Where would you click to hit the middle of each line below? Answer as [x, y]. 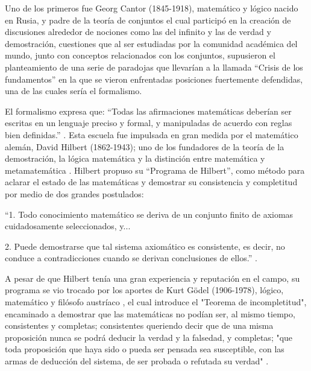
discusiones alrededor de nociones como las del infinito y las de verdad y [138, 32]
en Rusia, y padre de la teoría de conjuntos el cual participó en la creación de [148, 20]
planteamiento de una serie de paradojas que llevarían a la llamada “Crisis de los [154, 67]
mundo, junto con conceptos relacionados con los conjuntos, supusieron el [140, 55]
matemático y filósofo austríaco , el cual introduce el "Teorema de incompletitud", [156, 302]
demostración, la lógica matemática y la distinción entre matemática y [135, 158]
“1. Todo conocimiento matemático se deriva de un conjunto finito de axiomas [149, 214]
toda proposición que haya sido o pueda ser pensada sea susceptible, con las [145, 349]
